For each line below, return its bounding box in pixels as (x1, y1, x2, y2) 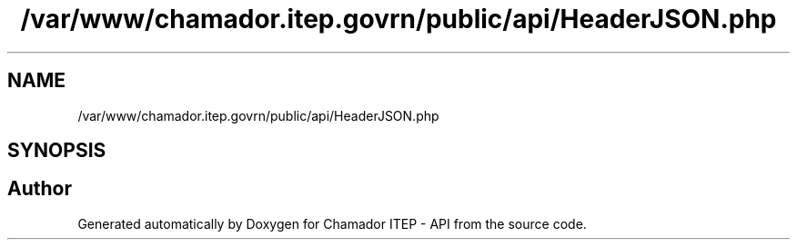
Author (7, 177, 72, 201)
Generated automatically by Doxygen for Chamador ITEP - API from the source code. (77, 215, 587, 232)
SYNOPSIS (7, 139, 106, 163)
